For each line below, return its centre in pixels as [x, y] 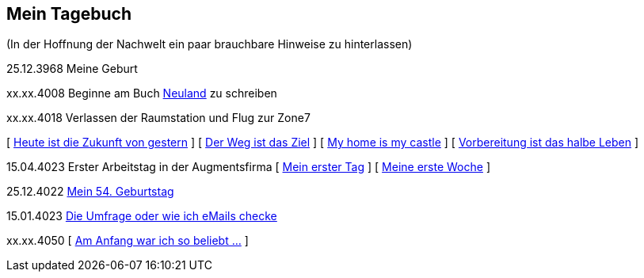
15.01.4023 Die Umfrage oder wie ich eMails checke [142, 216]
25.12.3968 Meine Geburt [72, 69]
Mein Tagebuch [69, 14]
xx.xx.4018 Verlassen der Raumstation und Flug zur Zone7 [158, 118]
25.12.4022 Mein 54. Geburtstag [90, 192]
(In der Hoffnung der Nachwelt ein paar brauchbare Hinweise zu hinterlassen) [210, 44]
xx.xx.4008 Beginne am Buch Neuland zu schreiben [142, 93]
